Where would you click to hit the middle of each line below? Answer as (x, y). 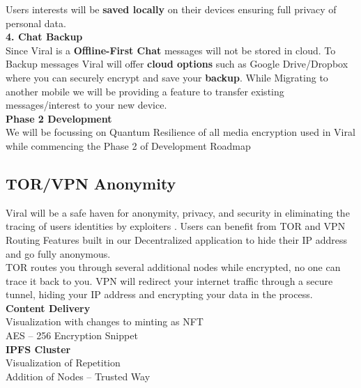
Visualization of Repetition (63, 363)
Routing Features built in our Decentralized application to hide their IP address (177, 239)
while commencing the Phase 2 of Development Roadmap (128, 145)
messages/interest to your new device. (86, 105)
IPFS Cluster (38, 349)
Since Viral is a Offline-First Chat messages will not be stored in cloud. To (171, 50)
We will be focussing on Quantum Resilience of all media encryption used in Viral (180, 132)
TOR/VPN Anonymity (91, 183)
